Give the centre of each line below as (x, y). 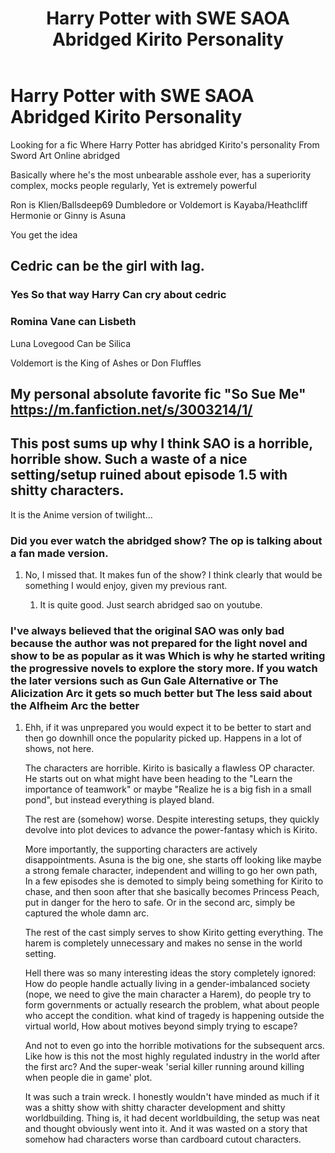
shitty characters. (67, 490)
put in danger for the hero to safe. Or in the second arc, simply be (160, 903)
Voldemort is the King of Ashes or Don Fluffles (106, 363)
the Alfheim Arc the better (75, 705)
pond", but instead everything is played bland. (119, 800)
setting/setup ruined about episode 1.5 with (149, 475)
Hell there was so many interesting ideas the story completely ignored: (170, 973)
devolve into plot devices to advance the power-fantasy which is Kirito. (171, 830)
